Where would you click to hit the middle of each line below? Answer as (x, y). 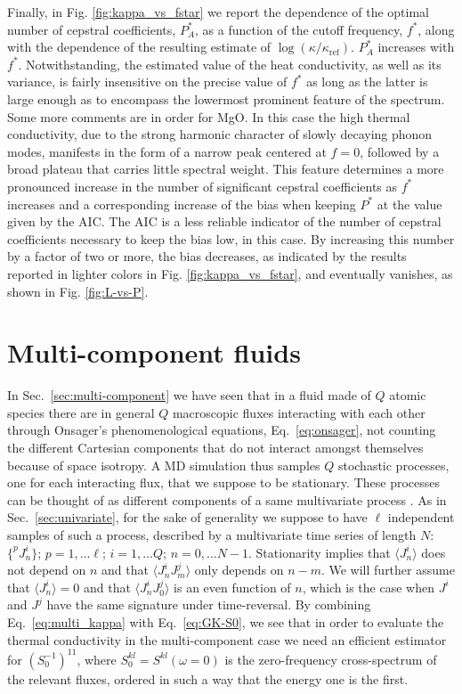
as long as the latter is (367, 82)
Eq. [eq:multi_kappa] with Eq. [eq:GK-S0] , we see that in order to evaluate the (226, 621)
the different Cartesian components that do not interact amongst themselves (215, 447)
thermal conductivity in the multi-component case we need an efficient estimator (227, 639)
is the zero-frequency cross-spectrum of (331, 659)
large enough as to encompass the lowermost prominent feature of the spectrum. (226, 98)
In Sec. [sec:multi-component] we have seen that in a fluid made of (189, 395)
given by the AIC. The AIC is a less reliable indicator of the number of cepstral (224, 221)
